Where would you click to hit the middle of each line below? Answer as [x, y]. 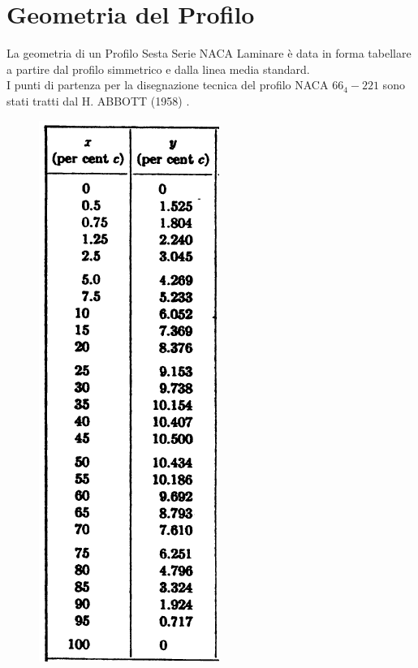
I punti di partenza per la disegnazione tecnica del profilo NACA [168, 85]
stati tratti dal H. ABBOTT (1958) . [98, 100]
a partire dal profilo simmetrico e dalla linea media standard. [158, 69]
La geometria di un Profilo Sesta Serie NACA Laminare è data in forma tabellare [209, 53]
